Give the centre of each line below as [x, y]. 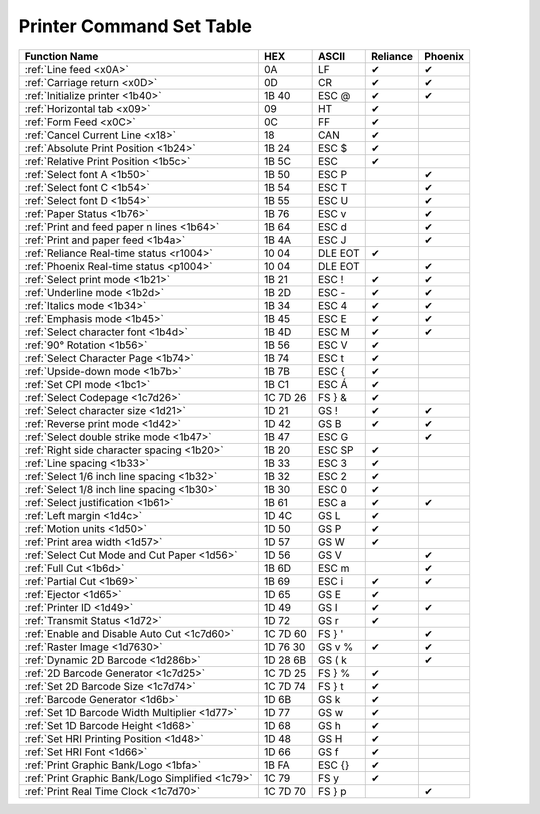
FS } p [332, 791]
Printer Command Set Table [135, 26]
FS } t [330, 686]
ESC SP [335, 450]
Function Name [61, 56]
